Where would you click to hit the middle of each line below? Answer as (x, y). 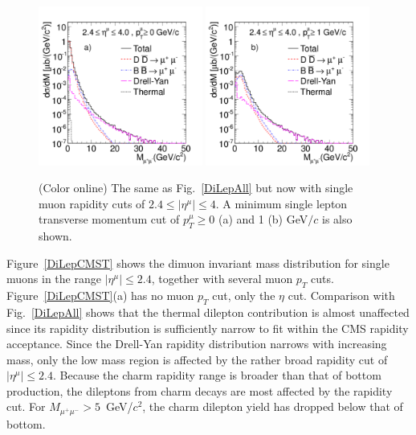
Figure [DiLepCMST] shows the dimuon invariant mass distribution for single (198, 263)
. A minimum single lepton (281, 203)
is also (337, 219)
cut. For (26, 406)
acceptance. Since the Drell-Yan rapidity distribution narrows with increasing (197, 344)
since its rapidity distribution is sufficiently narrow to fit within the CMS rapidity (208, 328)
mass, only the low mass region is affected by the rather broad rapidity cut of (197, 359)
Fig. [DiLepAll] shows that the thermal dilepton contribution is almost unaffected (208, 312)
